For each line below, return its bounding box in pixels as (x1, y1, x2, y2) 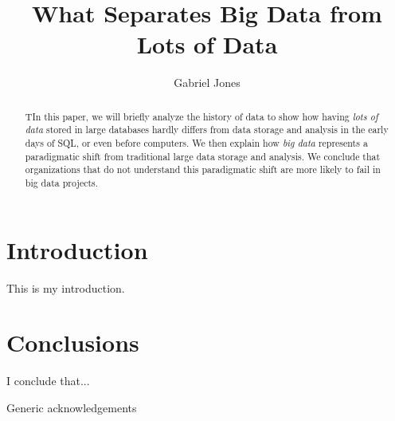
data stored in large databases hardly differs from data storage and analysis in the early (25, 123, 389, 136)
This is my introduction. (6, 279, 125, 296)
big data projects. (25, 175, 99, 189)
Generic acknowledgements (6, 399, 137, 415)
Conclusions (6, 326, 139, 359)
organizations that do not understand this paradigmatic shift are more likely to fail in (25, 163, 381, 176)
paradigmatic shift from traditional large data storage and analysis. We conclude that (25, 149, 381, 163)
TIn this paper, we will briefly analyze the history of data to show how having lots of (25, 109, 378, 123)
